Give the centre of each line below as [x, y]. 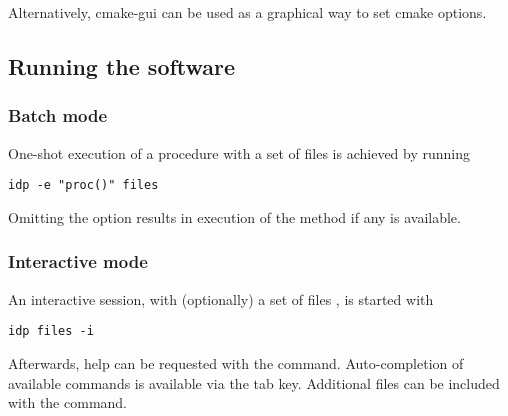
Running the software [122, 65]
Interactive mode [78, 261]
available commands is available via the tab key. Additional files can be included [254, 382]
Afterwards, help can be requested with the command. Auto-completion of [236, 362]
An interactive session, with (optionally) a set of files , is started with [221, 298]
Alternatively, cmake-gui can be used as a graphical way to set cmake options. [247, 12]
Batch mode [58, 115]
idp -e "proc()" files [83, 185]
